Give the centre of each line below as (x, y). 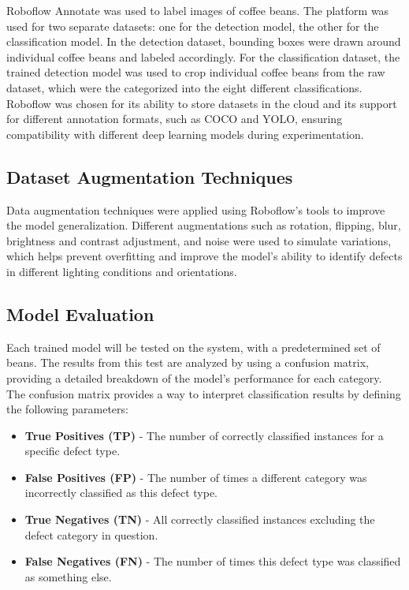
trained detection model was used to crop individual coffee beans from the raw (196, 72)
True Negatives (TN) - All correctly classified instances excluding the (200, 519)
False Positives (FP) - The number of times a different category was (196, 477)
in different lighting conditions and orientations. (122, 271)
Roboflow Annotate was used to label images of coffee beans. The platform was (198, 10)
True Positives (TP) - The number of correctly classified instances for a (204, 435)
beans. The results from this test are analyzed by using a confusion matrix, (188, 362)
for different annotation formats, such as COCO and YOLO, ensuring (175, 119)
